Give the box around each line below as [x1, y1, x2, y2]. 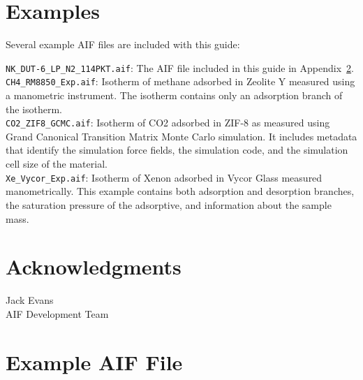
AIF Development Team [6, 306, 109, 321]
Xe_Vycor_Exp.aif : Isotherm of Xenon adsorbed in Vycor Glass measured [6, 170, 323, 184]
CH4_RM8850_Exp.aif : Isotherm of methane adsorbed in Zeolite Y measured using [6, 74, 355, 89]
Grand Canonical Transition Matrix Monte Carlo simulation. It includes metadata [6, 129, 357, 143]
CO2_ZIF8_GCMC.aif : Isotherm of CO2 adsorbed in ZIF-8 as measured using [6, 115, 330, 130]
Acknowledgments [6, 252, 181, 281]
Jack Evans [6, 293, 54, 307]
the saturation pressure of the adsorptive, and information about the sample [6, 197, 332, 212]
